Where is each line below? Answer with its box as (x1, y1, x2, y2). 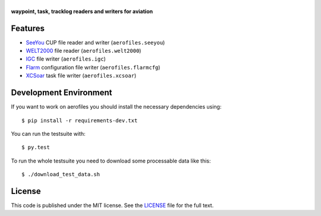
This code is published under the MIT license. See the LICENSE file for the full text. (11, 202, 214, 209)
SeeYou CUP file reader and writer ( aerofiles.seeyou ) (26, 39, 165, 46)
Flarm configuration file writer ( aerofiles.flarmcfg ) (26, 63, 160, 71)
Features (11, 23, 45, 33)
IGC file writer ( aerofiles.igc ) (26, 55, 106, 62)
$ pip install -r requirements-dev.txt (21, 117, 138, 124)
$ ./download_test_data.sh (21, 171, 100, 178)
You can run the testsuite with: (11, 130, 86, 137)
